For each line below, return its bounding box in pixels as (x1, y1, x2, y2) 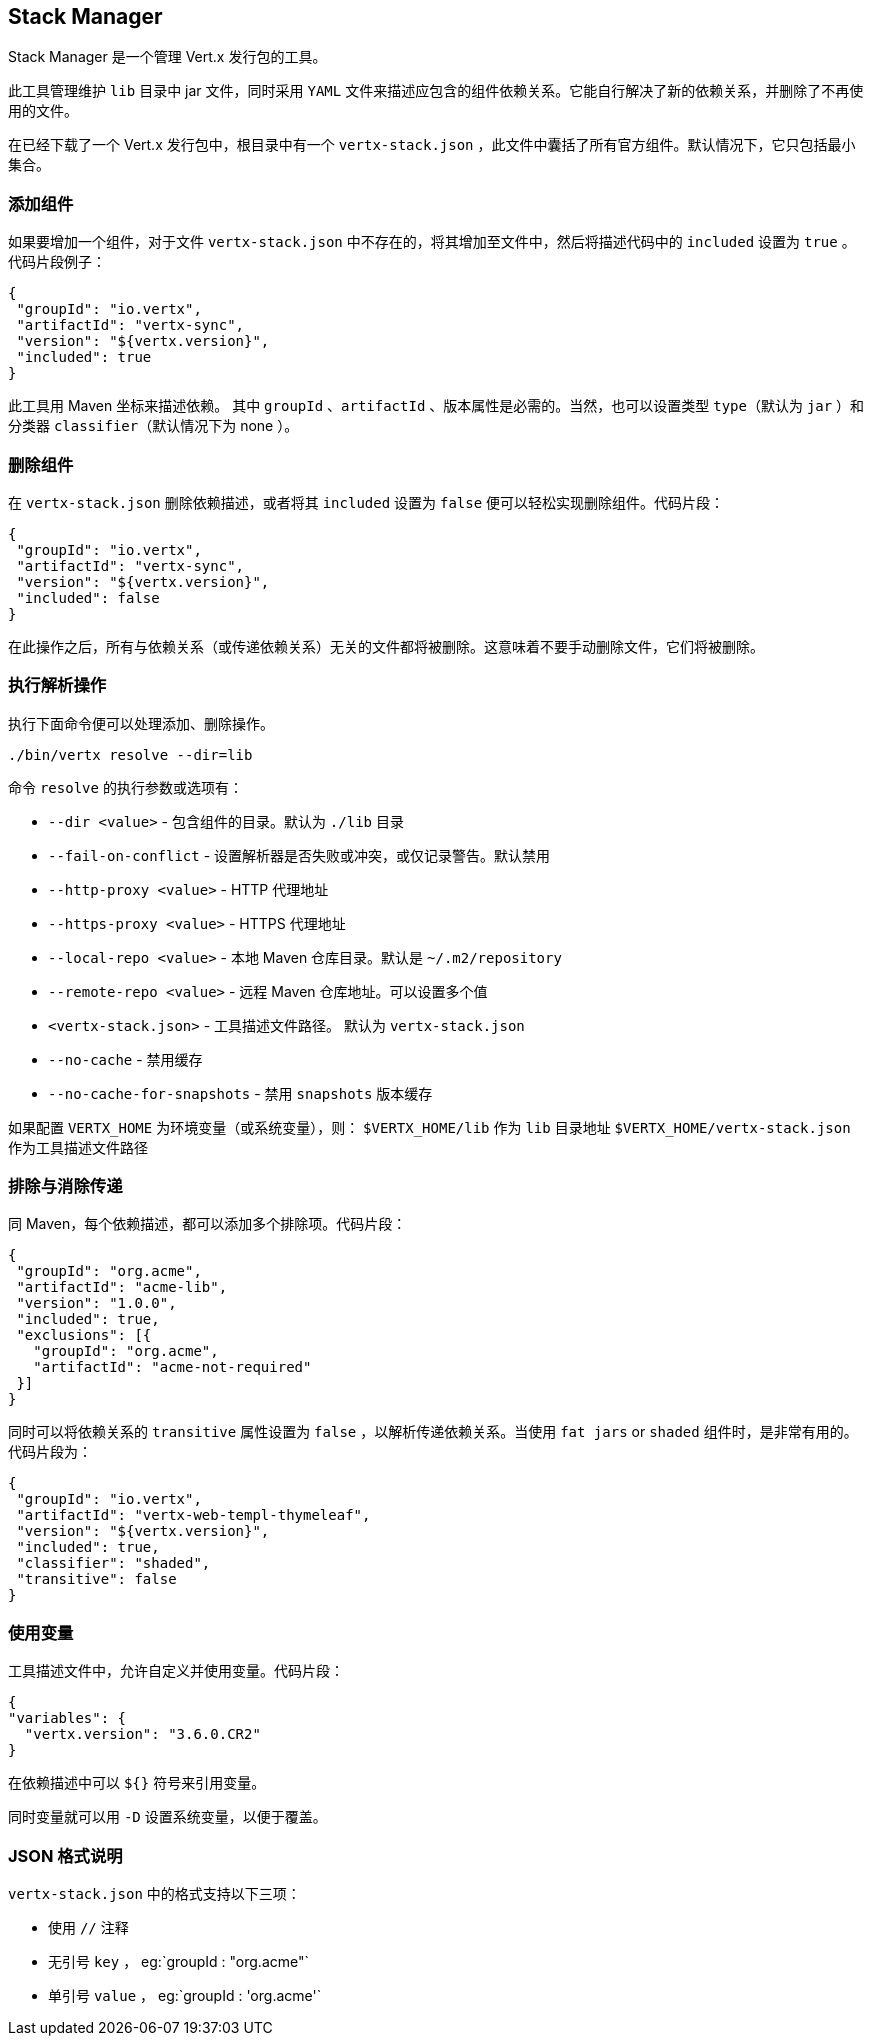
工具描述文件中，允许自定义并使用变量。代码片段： (8, 1662, 344, 1680)
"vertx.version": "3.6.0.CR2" (24, 1726, 261, 1743)
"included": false (16, 589, 160, 606)
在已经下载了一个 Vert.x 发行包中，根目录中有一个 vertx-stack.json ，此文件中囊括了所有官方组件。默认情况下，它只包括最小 (8, 136, 856, 154)
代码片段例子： (8, 253, 106, 271)
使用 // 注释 (48, 1918, 129, 1936)
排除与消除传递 (8, 1176, 123, 1197)
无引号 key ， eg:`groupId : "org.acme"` (48, 1952, 310, 1970)
